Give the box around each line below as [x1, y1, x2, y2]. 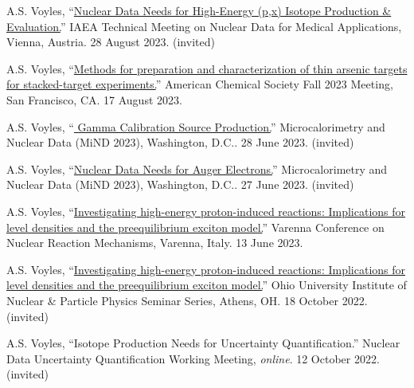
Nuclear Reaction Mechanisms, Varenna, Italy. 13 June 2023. [6, 234, 303, 251]
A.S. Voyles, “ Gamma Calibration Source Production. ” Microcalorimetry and [6, 118, 385, 135]
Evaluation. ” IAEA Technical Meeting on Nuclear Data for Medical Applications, [6, 18, 402, 34]
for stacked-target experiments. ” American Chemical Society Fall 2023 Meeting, [6, 76, 393, 92]
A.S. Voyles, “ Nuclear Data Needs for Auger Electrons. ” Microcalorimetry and [6, 160, 388, 177]
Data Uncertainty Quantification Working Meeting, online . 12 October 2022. [6, 350, 380, 366]
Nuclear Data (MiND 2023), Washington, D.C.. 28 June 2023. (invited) [6, 134, 354, 151]
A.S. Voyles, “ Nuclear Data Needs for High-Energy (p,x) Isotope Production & [6, 2, 392, 18]
